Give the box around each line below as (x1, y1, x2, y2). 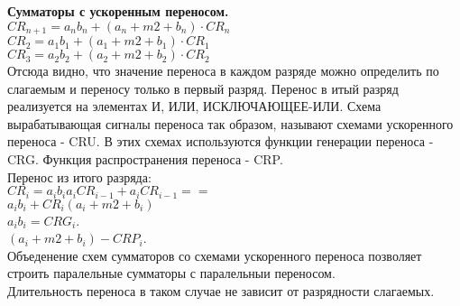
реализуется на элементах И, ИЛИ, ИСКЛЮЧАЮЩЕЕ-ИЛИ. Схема (7, 97, 382, 116)
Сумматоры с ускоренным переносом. (7, 2, 229, 20)
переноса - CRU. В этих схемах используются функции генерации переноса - (7, 132, 434, 151)
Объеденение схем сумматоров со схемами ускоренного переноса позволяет (7, 246, 422, 264)
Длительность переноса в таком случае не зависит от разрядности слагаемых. (7, 282, 435, 301)
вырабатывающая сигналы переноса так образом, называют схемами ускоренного (7, 114, 454, 133)
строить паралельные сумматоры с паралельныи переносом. (7, 264, 336, 283)
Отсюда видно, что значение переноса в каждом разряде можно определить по (7, 61, 439, 80)
